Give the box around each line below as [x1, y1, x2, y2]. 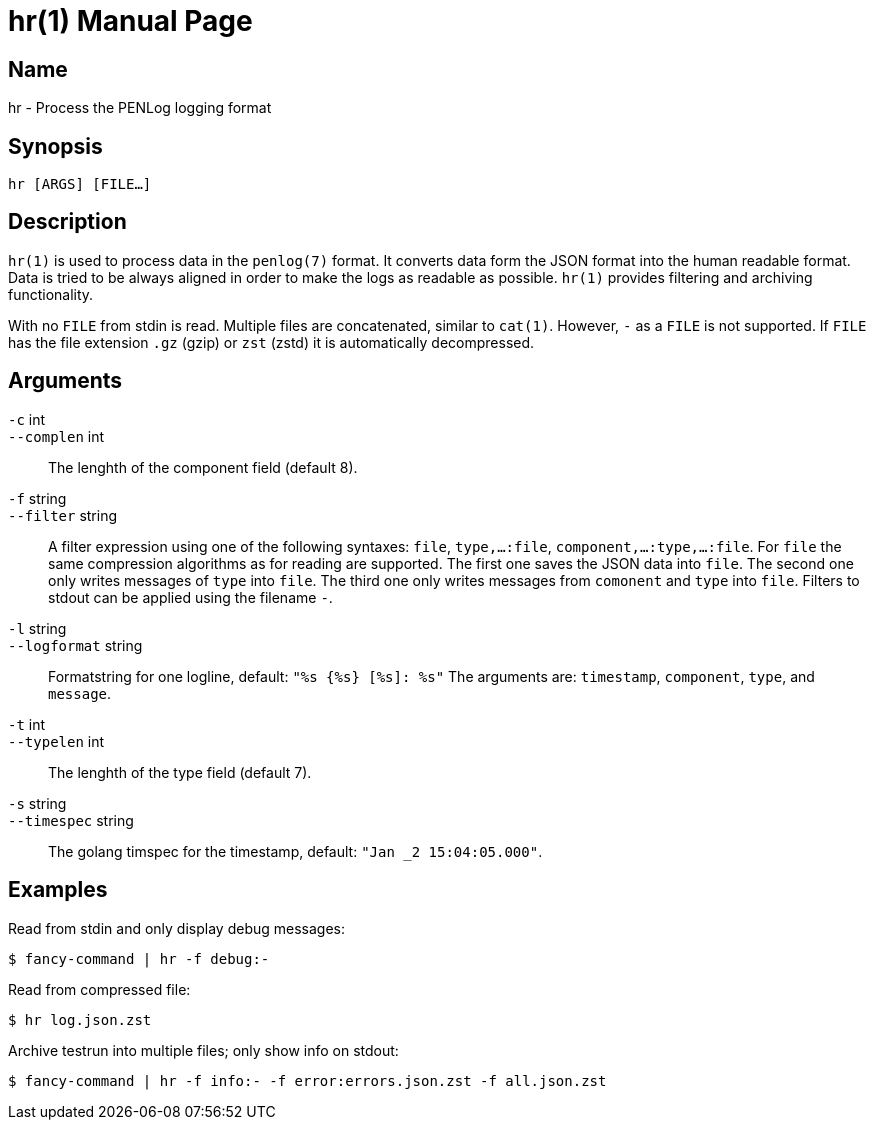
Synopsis [8, 133, 103, 159]
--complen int [8, 427, 105, 445]
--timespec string [8, 811, 134, 829]
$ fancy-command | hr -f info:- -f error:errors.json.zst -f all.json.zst [8, 1072, 607, 1089]
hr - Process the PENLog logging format [8, 99, 272, 117]
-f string [8, 489, 67, 507]
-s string [8, 794, 67, 812]
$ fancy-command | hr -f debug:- [8, 950, 270, 967]
